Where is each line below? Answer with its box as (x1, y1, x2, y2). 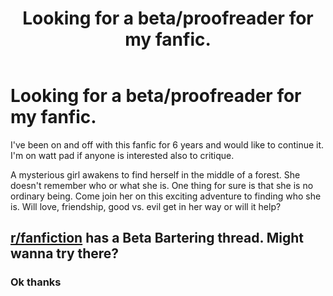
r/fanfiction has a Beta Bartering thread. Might (10, 230, 305, 247)
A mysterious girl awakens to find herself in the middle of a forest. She (10, 168, 301, 181)
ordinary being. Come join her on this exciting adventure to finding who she (10, 190, 322, 202)
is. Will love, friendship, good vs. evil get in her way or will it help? (10, 200, 282, 212)
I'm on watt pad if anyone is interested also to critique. (10, 149, 235, 161)
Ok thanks (10, 275, 62, 289)
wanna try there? (10, 245, 120, 262)
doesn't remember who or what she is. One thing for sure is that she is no (10, 179, 314, 191)
